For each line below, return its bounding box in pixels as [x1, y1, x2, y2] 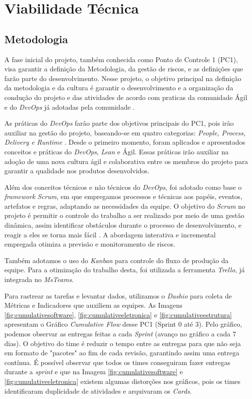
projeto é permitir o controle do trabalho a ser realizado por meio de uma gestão [4, 210, 244, 220]
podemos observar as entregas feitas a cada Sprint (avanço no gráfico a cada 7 [4, 329, 236, 339]
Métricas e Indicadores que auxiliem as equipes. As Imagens [4, 300, 183, 310]
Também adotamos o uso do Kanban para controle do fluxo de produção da [4, 255, 229, 265]
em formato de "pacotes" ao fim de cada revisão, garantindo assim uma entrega [4, 348, 239, 358]
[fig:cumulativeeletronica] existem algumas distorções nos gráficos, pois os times [4, 376, 241, 386]
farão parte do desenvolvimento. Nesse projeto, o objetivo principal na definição [4, 73, 241, 83]
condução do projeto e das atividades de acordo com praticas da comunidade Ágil [4, 92, 248, 102]
